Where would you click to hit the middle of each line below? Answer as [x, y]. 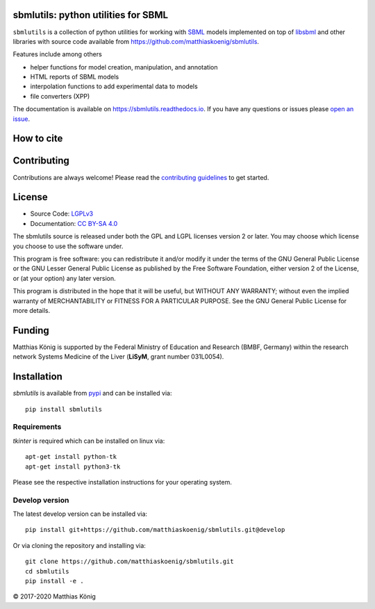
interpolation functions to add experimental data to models [114, 86]
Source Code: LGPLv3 [62, 214]
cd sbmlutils [47, 571]
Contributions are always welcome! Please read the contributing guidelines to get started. [141, 177]
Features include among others [57, 54]
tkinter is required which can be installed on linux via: [89, 441]
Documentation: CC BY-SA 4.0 [74, 223]
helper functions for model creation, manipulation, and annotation [124, 67]
